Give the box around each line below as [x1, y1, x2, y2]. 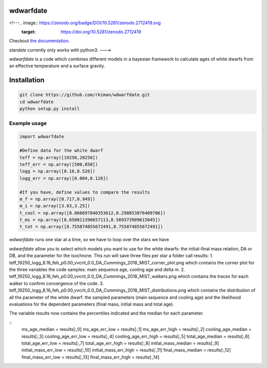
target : [21, 29, 36, 35]
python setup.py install [19, 106, 80, 111]
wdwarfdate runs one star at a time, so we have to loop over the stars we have [9, 237, 169, 243]
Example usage [9, 119, 47, 126]
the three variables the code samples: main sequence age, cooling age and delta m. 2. [9, 266, 185, 272]
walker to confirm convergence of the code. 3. [9, 280, 104, 286]
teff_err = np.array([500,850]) [19, 161, 98, 167]
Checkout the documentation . [9, 38, 70, 44]
